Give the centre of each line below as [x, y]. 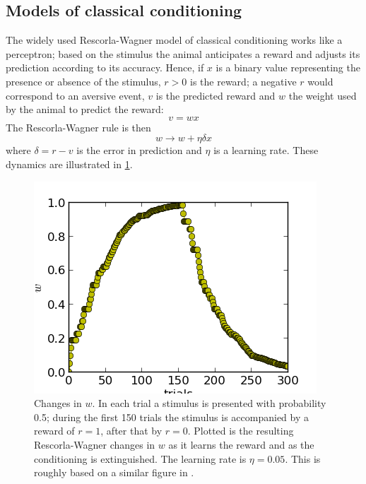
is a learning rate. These [266, 150]
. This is [303, 458]
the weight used [323, 95]
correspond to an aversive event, [75, 95]
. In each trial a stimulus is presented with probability [209, 403]
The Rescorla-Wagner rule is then [78, 127]
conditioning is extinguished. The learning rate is [140, 458]
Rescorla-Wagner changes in [95, 444]
